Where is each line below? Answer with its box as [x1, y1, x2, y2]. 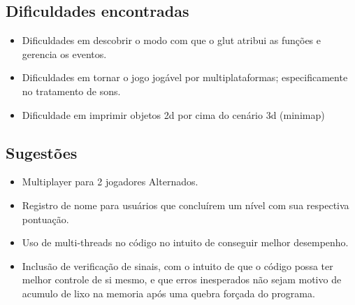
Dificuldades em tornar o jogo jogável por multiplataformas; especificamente [22, 70, 348, 85]
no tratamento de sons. [22, 83, 121, 98]
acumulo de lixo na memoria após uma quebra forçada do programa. [22, 285, 315, 300]
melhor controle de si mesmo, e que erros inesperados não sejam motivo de [22, 272, 342, 287]
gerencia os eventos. [22, 46, 107, 61]
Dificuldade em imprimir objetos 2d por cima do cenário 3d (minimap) [22, 107, 325, 122]
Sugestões [6, 141, 78, 163]
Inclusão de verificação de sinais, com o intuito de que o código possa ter [22, 258, 333, 273]
